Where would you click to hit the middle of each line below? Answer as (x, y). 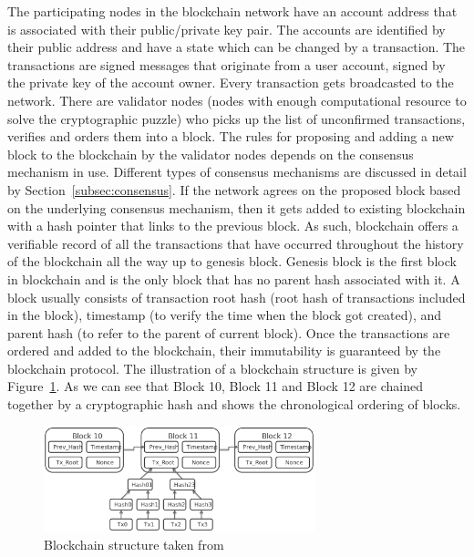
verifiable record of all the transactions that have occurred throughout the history (236, 243)
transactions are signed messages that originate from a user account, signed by (227, 64)
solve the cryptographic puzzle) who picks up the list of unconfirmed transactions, (237, 118)
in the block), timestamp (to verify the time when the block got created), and (225, 315)
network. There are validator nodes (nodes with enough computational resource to (237, 100)
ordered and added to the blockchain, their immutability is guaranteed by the (224, 351)
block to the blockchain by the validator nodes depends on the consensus (211, 154)
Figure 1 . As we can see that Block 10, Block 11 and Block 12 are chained (215, 386)
